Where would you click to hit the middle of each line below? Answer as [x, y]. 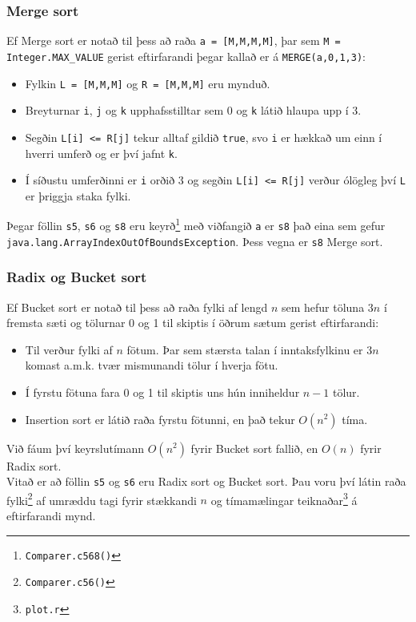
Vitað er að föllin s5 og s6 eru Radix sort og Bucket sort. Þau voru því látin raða [206, 481]
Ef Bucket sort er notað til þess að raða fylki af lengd [137, 307]
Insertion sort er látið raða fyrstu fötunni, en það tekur [160, 419]
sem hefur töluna [323, 307]
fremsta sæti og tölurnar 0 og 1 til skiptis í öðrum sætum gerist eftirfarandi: [193, 323]
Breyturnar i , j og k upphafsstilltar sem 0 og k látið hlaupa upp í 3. [193, 110]
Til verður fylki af [69, 349]
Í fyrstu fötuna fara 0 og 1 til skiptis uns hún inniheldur [162, 392]
